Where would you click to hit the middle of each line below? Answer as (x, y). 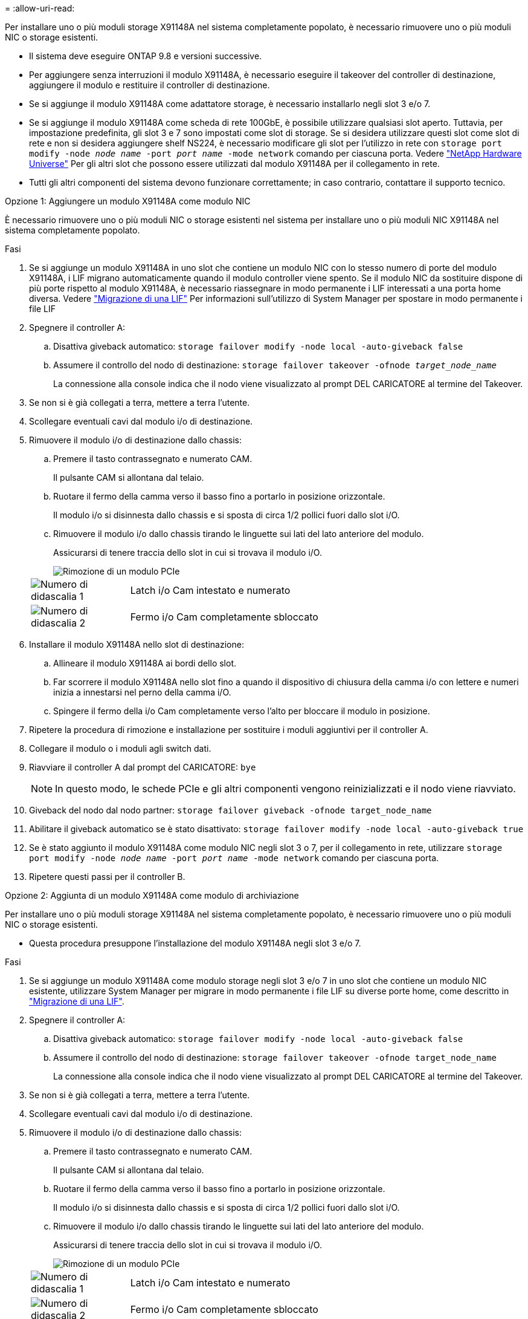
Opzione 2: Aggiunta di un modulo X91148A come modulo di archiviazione (152, 895)
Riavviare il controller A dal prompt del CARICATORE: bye (143, 767)
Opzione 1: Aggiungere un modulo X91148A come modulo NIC (128, 201)
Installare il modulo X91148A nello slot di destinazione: (137, 644)
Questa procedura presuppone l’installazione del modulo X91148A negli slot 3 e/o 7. (195, 943)
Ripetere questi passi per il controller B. (107, 877)
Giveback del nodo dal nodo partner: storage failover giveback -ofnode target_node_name (230, 810)
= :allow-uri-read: (40, 8)
